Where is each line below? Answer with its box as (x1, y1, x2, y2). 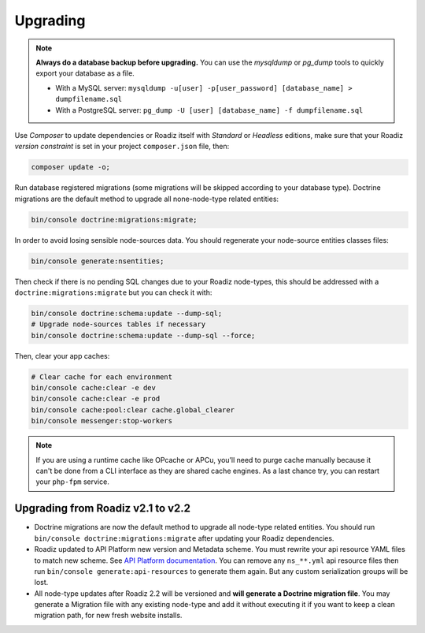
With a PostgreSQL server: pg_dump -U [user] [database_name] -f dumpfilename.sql (55, 105, 364, 114)
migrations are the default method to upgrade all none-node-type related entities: (14, 194, 279, 203)
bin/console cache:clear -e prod (31, 394, 161, 404)
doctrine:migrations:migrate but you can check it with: (14, 288, 213, 297)
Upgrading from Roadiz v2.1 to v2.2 (14, 501, 191, 516)
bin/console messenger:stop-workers (31, 416, 173, 426)
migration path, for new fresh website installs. (34, 611, 183, 620)
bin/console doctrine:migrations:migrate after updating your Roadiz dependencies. (34, 533, 334, 543)
